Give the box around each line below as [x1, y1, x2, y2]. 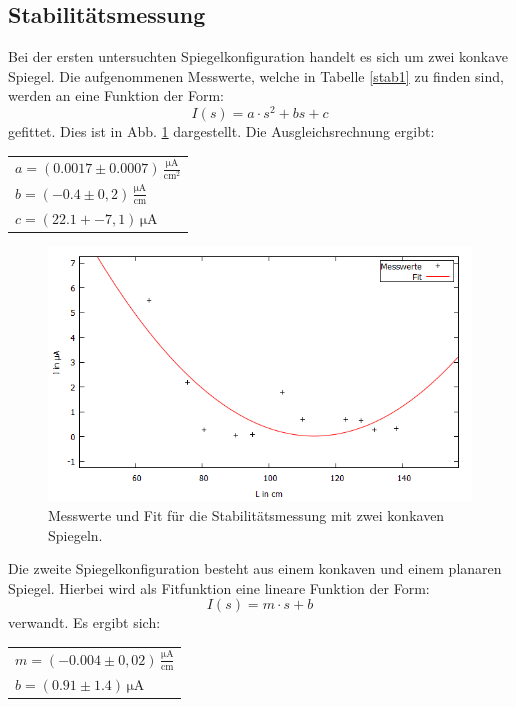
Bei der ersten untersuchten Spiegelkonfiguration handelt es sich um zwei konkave [8, 46, 508, 67]
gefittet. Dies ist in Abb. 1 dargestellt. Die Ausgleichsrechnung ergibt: [8, 121, 435, 142]
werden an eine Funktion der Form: [8, 85, 224, 106]
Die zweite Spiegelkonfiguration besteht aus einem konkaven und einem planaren [8, 558, 502, 579]
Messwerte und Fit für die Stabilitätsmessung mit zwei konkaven [48, 504, 445, 525]
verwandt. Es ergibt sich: [8, 612, 161, 633]
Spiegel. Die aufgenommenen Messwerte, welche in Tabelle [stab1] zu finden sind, [8, 65, 504, 86]
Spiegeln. [48, 524, 103, 545]
